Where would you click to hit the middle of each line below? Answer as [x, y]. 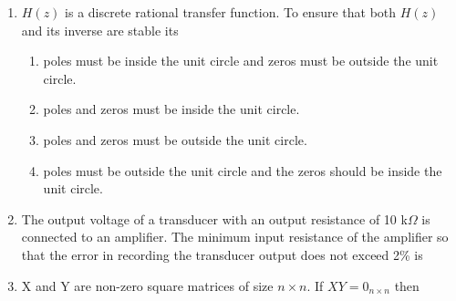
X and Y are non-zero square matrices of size [147, 285]
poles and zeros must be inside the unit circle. [171, 109]
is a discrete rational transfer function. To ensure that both [231, 12]
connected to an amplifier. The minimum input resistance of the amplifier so [235, 237]
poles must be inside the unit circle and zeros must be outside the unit [241, 61]
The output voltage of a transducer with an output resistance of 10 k [214, 218]
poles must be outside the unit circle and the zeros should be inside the [243, 170]
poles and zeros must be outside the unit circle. [175, 139]
